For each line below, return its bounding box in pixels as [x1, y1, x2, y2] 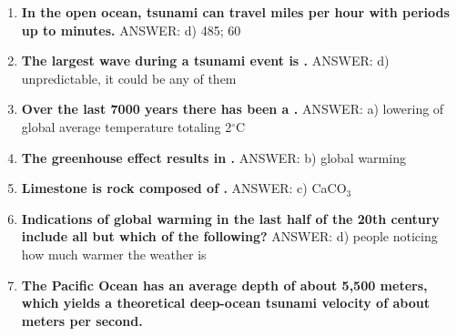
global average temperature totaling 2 [21, 117, 232, 136]
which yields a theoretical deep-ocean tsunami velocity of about [21, 293, 430, 312]
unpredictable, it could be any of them [21, 68, 237, 87]
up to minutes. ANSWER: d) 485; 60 [21, 20, 241, 39]
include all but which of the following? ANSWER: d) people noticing [21, 227, 438, 246]
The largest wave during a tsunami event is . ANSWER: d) [21, 51, 390, 70]
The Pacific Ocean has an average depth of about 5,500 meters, [21, 275, 428, 294]
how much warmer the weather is [21, 244, 207, 263]
